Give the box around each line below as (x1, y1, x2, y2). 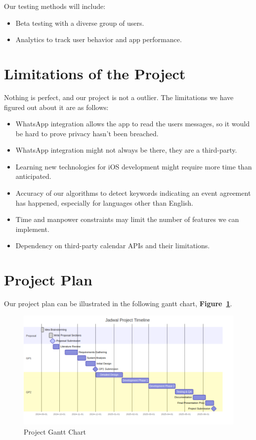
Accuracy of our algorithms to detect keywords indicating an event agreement (15, 188, 251, 198)
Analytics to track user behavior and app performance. (15, 34, 182, 45)
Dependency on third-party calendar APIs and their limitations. (15, 240, 210, 251)
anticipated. (15, 171, 51, 181)
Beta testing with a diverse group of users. (15, 17, 144, 28)
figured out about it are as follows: (4, 102, 109, 112)
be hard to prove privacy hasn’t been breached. (15, 128, 159, 138)
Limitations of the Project (4, 63, 186, 83)
